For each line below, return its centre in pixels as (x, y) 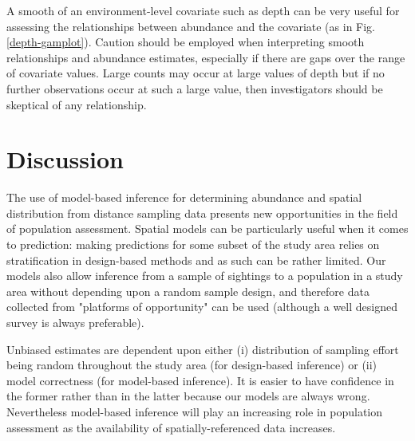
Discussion (65, 159)
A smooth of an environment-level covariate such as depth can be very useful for (203, 10)
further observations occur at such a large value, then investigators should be (195, 88)
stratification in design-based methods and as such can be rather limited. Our (196, 260)
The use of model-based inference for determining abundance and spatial (184, 197)
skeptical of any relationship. (77, 104)
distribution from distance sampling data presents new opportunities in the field (202, 213)
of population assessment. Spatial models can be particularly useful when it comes (207, 228)
